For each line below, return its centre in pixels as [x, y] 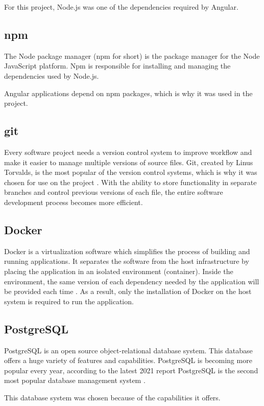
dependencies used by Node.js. [52, 75]
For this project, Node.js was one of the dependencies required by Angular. [121, 7]
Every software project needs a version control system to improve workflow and [128, 152]
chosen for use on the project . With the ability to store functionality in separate [130, 182]
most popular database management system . [75, 380]
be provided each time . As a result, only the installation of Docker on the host [128, 291]
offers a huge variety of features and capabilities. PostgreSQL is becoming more [128, 360]
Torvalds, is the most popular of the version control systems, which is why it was [131, 172]
